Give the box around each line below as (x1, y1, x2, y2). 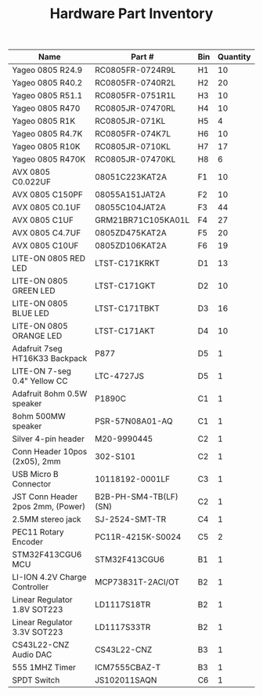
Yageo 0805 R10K (12, 141, 81, 152)
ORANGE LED (12, 330, 63, 341)
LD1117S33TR (95, 621, 151, 632)
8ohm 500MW (12, 411, 67, 422)
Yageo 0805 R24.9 (12, 64, 83, 75)
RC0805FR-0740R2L (95, 78, 176, 89)
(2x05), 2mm (12, 456, 61, 467)
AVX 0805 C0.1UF (12, 202, 81, 213)
